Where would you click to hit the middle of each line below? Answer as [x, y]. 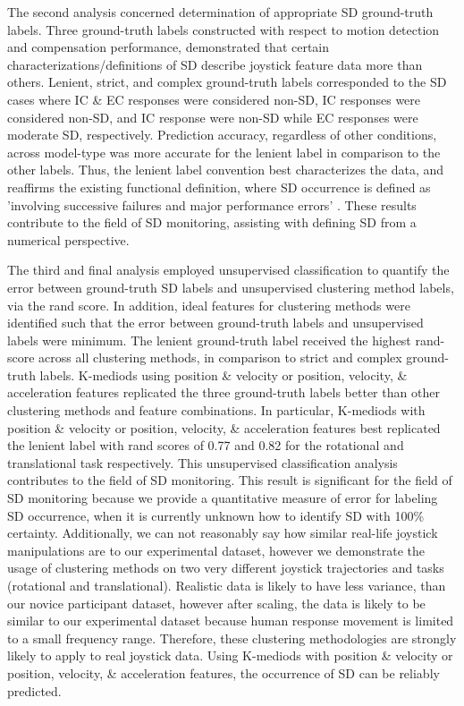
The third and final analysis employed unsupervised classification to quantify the [228, 270]
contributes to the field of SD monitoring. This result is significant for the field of [230, 480]
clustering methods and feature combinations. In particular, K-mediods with [216, 410]
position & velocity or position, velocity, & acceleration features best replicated [224, 427]
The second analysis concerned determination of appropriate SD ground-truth [220, 12]
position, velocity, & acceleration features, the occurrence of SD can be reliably [224, 672]
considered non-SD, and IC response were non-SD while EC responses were [213, 117]
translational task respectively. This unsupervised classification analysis [202, 462]
